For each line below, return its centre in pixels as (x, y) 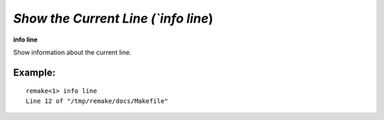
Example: (34, 72)
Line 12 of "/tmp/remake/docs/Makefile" (97, 101)
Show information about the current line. (72, 52)
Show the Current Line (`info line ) (113, 18)
